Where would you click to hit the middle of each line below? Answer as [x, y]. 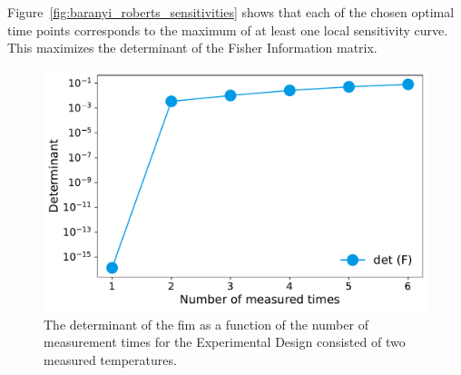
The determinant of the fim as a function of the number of [206, 324]
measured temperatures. [110, 359]
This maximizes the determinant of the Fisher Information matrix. [192, 48]
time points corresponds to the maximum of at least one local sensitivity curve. [228, 30]
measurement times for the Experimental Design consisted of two [225, 342]
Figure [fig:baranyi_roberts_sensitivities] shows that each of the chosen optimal [231, 12]
